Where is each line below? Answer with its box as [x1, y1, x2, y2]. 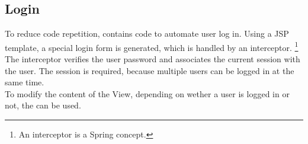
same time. [5, 76, 44, 88]
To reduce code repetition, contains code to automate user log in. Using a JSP [5, 27, 289, 40]
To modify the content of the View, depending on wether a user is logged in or [5, 87, 290, 100]
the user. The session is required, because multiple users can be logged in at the [5, 64, 294, 76]
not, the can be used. [5, 99, 81, 111]
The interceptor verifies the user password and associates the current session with [5, 53, 300, 65]
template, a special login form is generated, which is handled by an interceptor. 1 [5, 39, 299, 53]
